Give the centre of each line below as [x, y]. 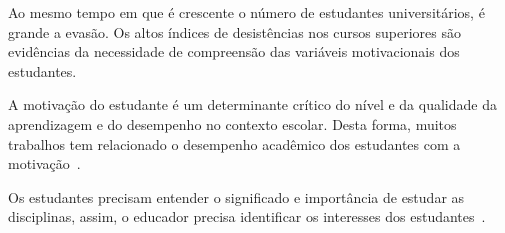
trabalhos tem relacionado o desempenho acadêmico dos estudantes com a [234, 143]
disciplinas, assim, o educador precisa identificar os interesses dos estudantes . [247, 216]
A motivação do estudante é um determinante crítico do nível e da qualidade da [252, 104]
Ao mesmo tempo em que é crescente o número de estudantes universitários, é [246, 12]
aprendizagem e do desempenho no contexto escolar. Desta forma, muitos [232, 123]
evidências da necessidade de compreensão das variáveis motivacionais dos [234, 51]
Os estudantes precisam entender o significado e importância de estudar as [236, 196]
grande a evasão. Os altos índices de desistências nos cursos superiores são [234, 31]
